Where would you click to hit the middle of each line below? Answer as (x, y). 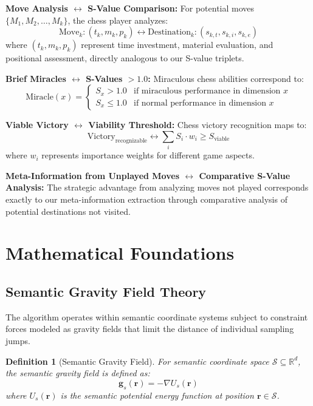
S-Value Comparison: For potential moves (171, 8)
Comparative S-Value (245, 175)
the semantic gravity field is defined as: (78, 373)
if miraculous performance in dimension (207, 91)
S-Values (104, 78)
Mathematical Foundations (120, 253)
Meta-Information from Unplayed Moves (92, 175)
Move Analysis (37, 8)
